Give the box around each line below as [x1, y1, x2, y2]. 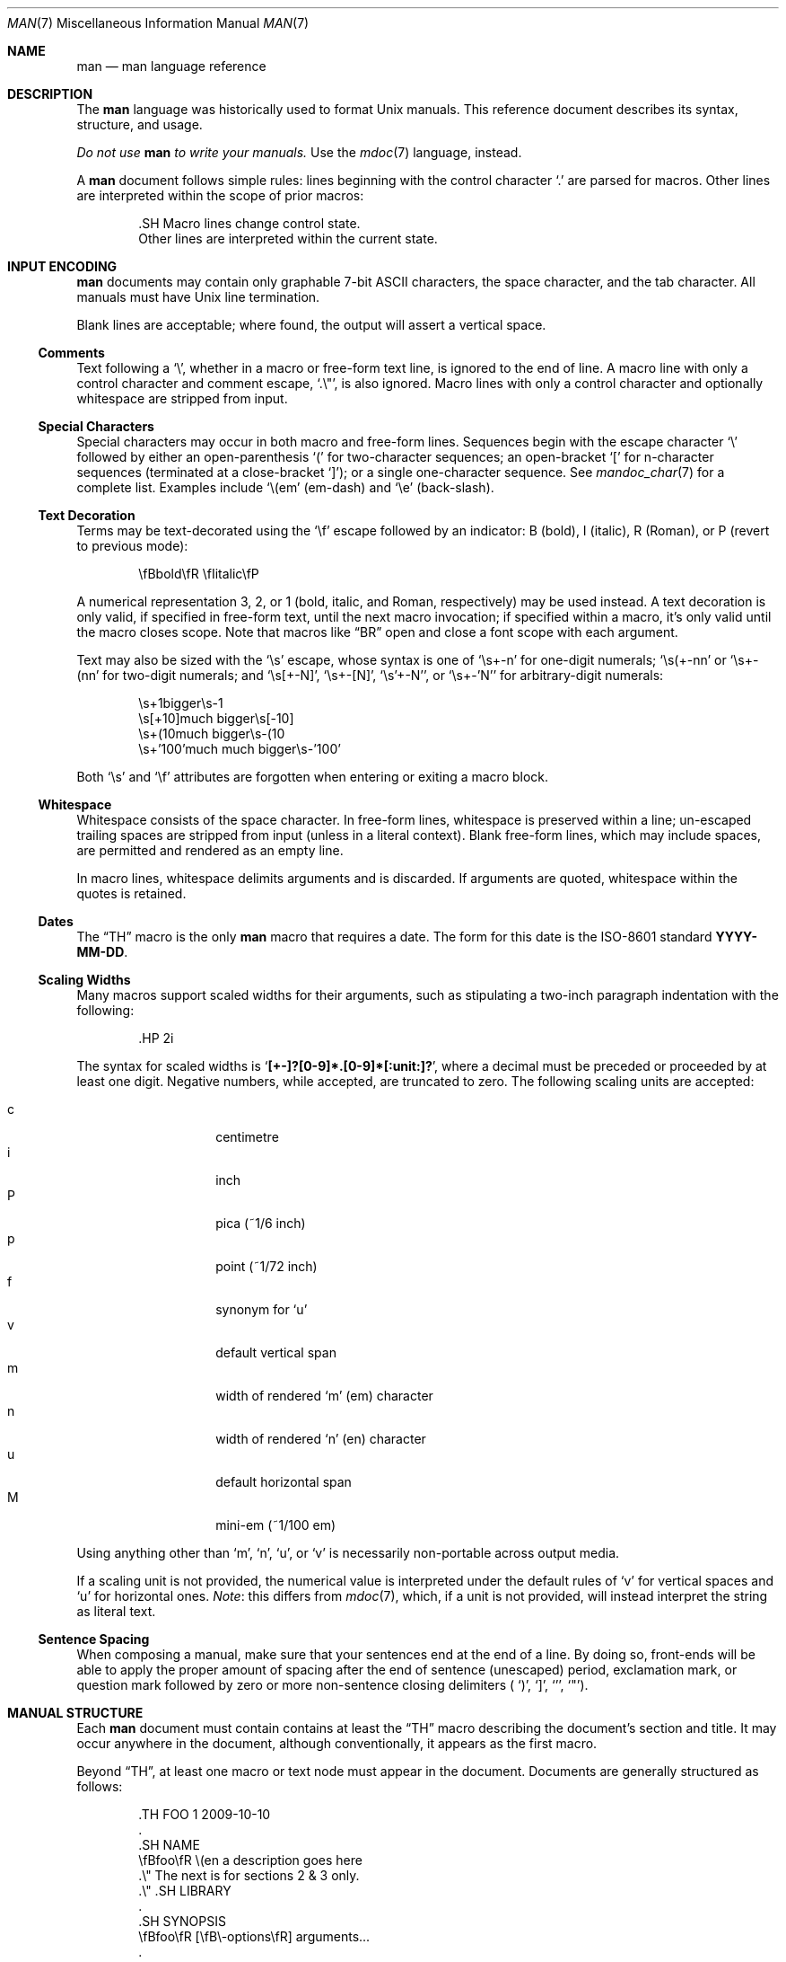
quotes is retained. [76, 886, 187, 901]
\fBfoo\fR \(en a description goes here [138, 1852, 362, 1868]
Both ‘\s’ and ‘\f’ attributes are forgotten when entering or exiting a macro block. [76, 769, 549, 784]
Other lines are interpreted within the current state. [138, 231, 438, 246]
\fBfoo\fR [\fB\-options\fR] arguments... [138, 1929, 371, 1944]
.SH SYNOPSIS [138, 1913, 226, 1929]
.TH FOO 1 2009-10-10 [138, 1807, 271, 1822]
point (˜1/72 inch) [215, 1259, 318, 1274]
